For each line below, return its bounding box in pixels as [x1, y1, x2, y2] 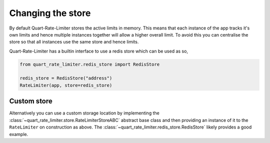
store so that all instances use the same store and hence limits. [9, 39, 139, 45]
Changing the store [9, 7, 91, 18]
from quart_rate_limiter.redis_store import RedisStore [19, 61, 160, 67]
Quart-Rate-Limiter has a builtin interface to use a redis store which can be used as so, [9, 48, 188, 54]
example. [9, 131, 28, 137]
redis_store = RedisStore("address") [19, 75, 112, 81]
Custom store [9, 97, 52, 105]
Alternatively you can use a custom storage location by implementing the [9, 110, 159, 116]
